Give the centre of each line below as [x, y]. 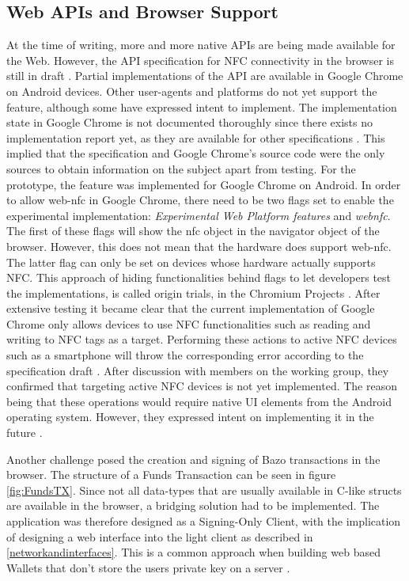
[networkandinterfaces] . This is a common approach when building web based [193, 552]
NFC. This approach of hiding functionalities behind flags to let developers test [199, 277]
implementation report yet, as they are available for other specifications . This [196, 137]
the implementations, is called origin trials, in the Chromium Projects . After [193, 292]
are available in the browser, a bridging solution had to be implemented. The [193, 505]
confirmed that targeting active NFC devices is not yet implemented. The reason [202, 386]
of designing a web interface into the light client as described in [160, 536]
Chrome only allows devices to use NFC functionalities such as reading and [189, 323]
